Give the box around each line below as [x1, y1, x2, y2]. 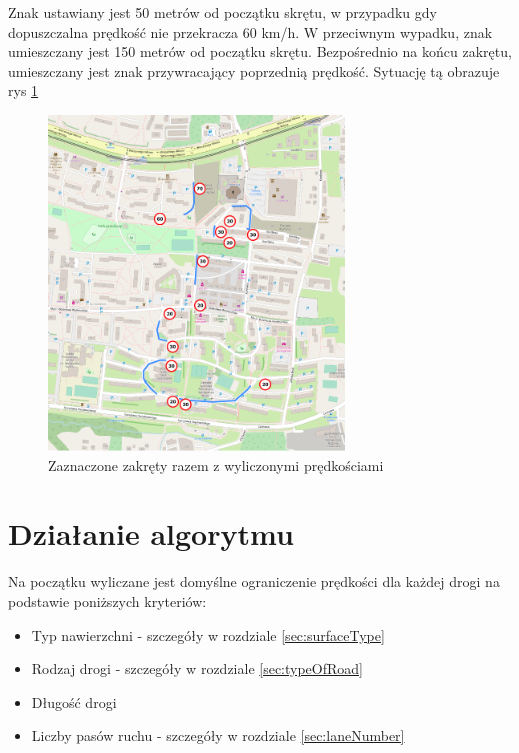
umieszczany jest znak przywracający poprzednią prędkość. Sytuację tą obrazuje [8, 60, 500, 81]
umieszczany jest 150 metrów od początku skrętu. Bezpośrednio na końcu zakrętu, [8, 41, 512, 62]
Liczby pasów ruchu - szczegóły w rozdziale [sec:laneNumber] [31, 725, 405, 746]
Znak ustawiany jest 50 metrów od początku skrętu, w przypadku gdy [8, 2, 437, 22]
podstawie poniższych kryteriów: [8, 590, 207, 611]
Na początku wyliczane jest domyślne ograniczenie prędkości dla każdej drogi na [8, 571, 500, 592]
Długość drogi [31, 691, 117, 712]
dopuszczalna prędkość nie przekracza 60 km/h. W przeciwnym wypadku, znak [8, 21, 493, 42]
